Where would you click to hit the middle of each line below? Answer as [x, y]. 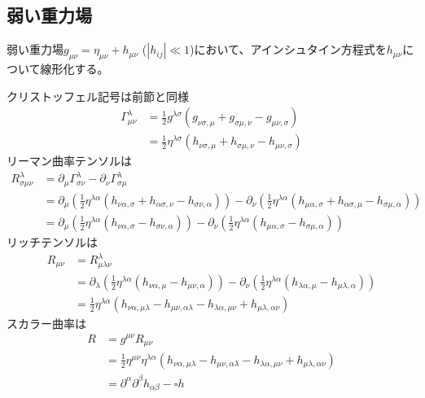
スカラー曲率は [46, 323]
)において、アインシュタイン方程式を [288, 49]
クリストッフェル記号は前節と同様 [98, 96]
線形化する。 [74, 68]
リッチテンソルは [52, 241]
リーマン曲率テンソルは [69, 161]
